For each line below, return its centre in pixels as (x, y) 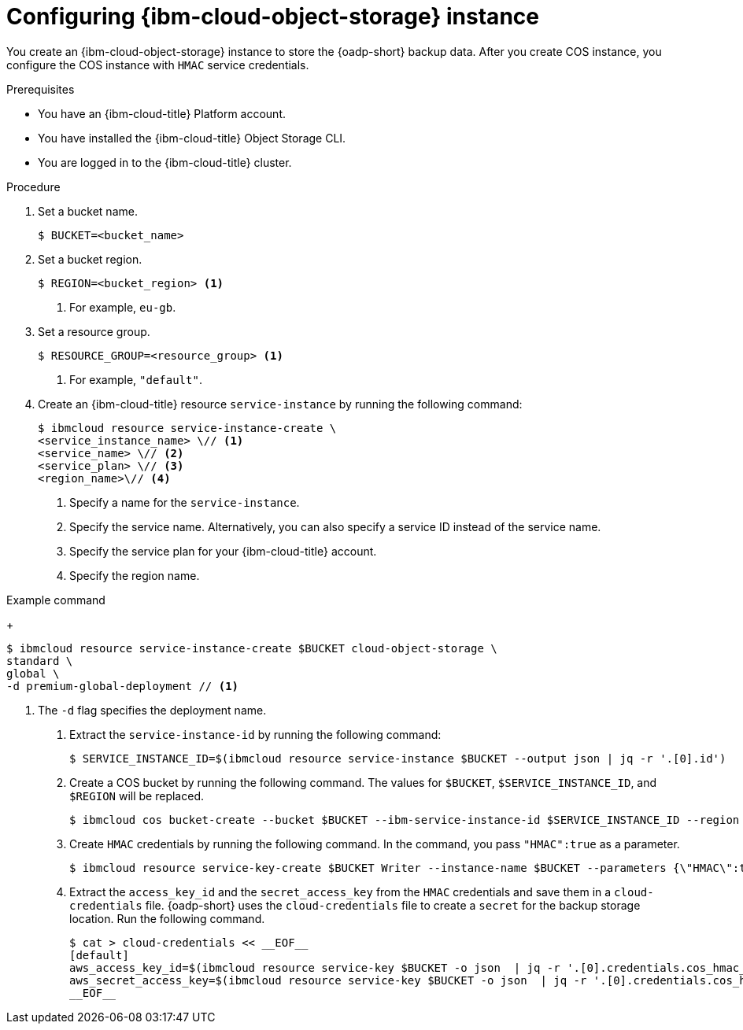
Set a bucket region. (90, 259)
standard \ (40, 661)
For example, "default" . (136, 379)
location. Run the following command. (167, 918)
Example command (56, 600)
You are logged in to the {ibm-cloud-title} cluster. (165, 162)
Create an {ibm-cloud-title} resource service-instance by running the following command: (280, 404)
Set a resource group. (94, 331)
